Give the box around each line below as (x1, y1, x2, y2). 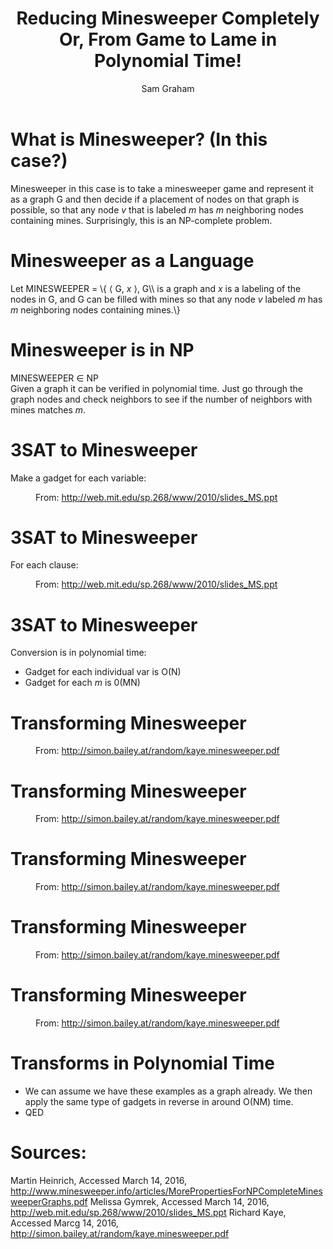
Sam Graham (141, 82, 195, 94)
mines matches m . (10, 403, 87, 416)
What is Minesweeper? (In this (10, 128, 268, 151)
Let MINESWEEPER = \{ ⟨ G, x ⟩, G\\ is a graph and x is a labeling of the (10, 282, 302, 294)
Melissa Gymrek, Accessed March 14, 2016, (89, 1195, 270, 1207)
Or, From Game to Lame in (58, 28, 278, 51)
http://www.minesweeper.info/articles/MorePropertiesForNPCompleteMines (10, 1185, 323, 1197)
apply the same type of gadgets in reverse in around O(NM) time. (24, 1096, 294, 1107)
